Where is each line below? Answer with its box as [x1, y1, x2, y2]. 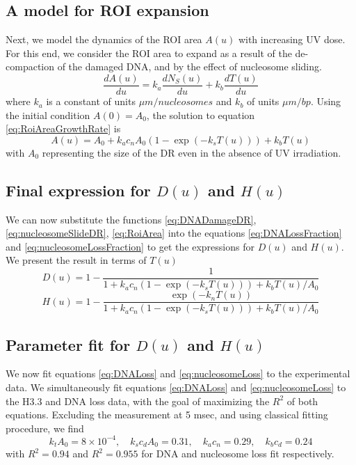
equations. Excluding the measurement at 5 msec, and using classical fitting [6, 407, 328, 422]
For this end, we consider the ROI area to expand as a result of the [6, 45, 292, 60]
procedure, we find [6, 420, 84, 435]
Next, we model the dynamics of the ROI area [6, 32, 202, 47]
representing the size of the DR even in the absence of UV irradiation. [42, 145, 341, 159]
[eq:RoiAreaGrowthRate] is [6, 121, 121, 136]
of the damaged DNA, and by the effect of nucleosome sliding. [57, 59, 322, 74]
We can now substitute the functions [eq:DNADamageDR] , [6, 212, 257, 226]
